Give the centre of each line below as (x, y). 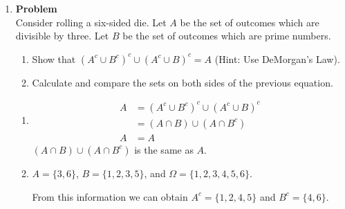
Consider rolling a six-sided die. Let (91, 22)
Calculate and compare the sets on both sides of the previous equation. (183, 82)
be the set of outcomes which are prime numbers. (227, 36)
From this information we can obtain (110, 196)
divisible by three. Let (62, 36)
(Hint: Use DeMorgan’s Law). (277, 58)
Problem (36, 8)
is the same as (164, 149)
